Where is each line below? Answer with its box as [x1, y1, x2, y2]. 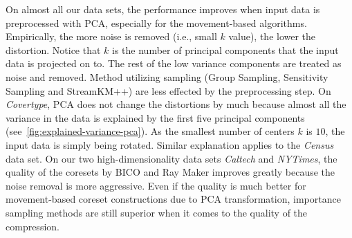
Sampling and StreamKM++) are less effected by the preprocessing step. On [6, 83, 331, 98]
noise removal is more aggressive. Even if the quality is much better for [6, 178, 306, 192]
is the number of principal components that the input [112, 42, 339, 57]
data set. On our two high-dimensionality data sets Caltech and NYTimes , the [6, 151, 337, 165]
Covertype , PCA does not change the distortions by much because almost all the [6, 97, 346, 111]
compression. [6, 219, 59, 233]
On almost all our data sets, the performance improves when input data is [6, 2, 320, 16]
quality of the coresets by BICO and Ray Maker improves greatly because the [6, 165, 335, 179]
